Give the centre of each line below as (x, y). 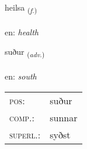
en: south (21, 76)
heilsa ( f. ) (21, 8)
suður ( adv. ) (25, 52)
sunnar (64, 117)
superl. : (25, 134)
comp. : (22, 117)
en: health (22, 32)
